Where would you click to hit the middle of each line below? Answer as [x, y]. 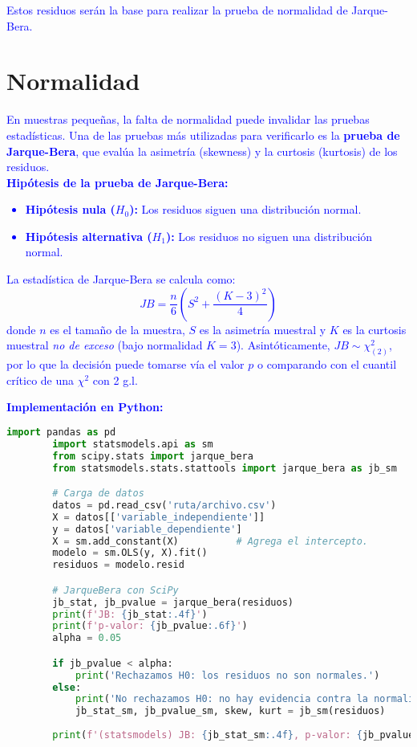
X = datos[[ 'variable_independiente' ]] [159, 517]
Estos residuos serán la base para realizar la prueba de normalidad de [177, 10]
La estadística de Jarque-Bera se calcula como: [121, 279]
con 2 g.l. [115, 380]
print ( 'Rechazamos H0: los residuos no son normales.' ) [227, 675]
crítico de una [40, 380]
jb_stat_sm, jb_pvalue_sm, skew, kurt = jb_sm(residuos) [230, 711]
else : [67, 687]
